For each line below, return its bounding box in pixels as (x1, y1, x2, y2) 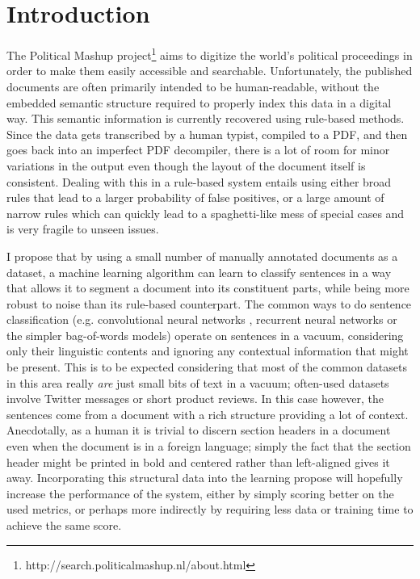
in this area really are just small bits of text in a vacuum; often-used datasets (6, 374, 389, 391)
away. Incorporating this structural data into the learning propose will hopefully (6, 469, 403, 486)
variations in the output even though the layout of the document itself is (6, 157, 366, 174)
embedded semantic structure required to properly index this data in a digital (6, 94, 392, 111)
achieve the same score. (6, 517, 122, 533)
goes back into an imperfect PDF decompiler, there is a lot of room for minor (6, 141, 390, 158)
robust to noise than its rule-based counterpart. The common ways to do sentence (6, 295, 412, 312)
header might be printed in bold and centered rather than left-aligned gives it (6, 453, 390, 470)
